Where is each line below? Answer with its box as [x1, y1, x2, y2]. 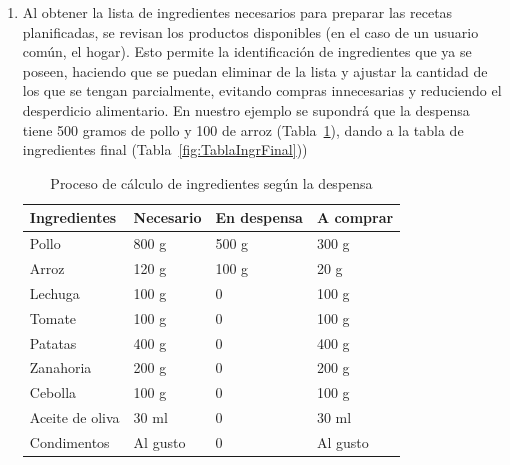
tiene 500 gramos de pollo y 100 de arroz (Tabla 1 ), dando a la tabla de [22, 119, 464, 140]
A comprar [316, 207, 394, 228]
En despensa [215, 207, 303, 228]
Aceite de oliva [29, 407, 120, 428]
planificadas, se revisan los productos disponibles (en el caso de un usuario [22, 21, 479, 42]
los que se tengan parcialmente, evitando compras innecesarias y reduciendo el [22, 80, 502, 101]
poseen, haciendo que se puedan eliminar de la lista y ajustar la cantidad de [22, 60, 488, 81]
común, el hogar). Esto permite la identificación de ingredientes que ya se [22, 41, 472, 62]
